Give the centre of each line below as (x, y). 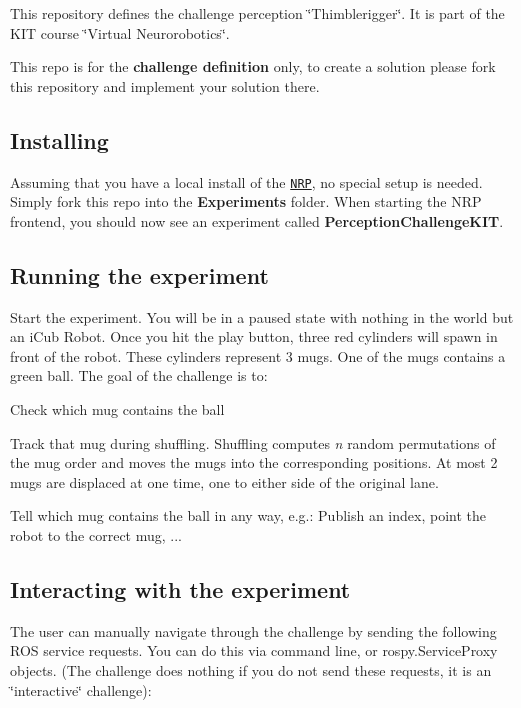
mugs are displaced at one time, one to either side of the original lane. (224, 481)
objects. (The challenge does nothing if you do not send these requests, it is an (251, 669)
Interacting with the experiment (180, 588)
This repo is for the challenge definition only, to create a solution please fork (253, 66)
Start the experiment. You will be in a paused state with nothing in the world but (262, 316)
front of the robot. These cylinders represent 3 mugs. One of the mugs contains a (258, 355)
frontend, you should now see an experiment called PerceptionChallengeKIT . (257, 220)
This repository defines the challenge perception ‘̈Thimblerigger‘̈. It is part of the (257, 13)
